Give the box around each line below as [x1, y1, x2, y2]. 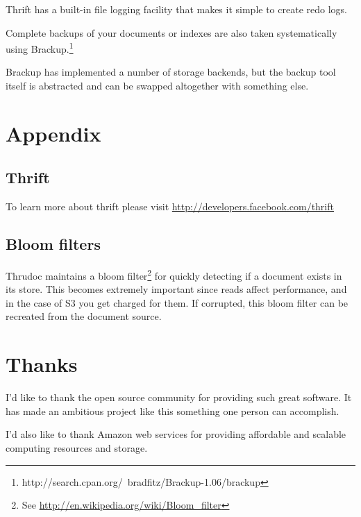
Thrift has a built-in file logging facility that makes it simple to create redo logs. [6, 2, 347, 16]
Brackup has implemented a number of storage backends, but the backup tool [6, 65, 336, 79]
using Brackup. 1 [6, 40, 74, 56]
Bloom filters [6, 233, 101, 255]
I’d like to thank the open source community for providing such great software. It [6, 390, 352, 405]
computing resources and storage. [6, 440, 148, 455]
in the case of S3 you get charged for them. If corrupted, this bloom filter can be [6, 295, 349, 310]
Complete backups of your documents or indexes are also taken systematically [6, 25, 337, 40]
